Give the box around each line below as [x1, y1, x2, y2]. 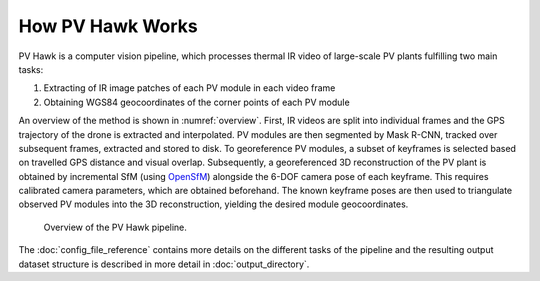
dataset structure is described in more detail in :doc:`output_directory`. [18, 258, 310, 270]
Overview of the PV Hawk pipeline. [43, 221, 187, 233]
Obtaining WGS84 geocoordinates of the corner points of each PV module [43, 96, 350, 108]
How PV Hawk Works [18, 15, 199, 37]
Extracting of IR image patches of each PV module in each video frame [43, 82, 336, 94]
